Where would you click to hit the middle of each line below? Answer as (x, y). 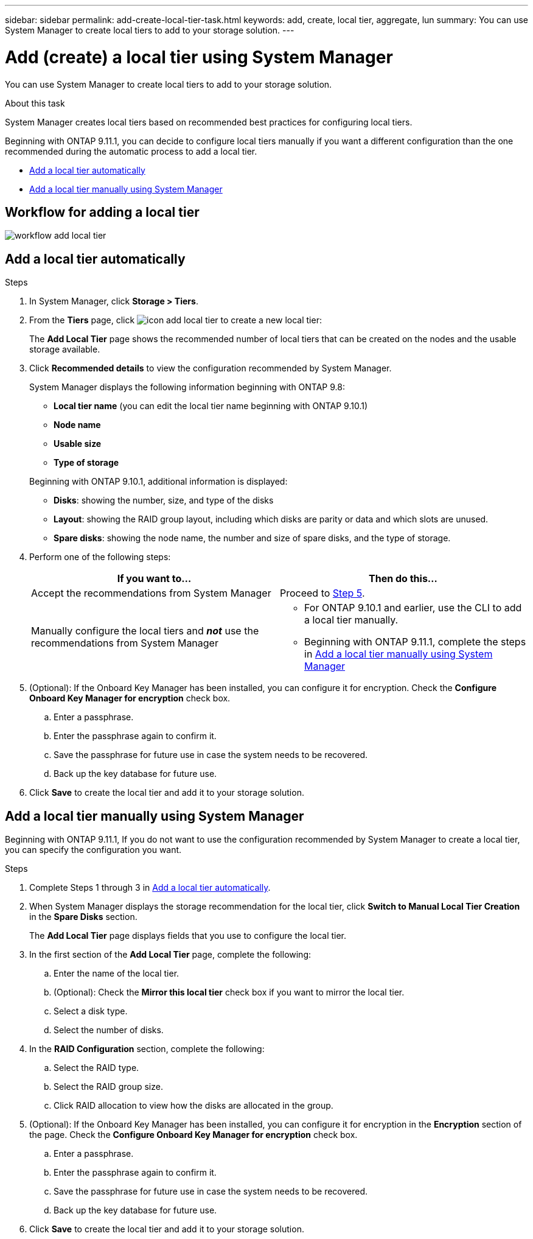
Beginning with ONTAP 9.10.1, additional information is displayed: (159, 482)
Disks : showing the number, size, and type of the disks (164, 500)
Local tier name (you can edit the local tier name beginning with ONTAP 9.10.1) (211, 406)
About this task (35, 103)
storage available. (65, 349)
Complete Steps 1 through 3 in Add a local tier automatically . (150, 888)
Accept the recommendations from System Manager (151, 593)
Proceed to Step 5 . (322, 593)
